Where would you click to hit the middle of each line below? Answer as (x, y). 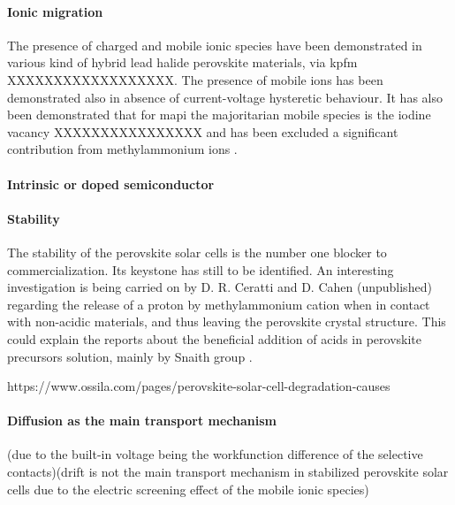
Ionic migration (55, 11)
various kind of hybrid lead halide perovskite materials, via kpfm (182, 62)
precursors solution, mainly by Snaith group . (130, 356)
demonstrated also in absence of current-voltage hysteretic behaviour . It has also (225, 97)
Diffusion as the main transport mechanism (142, 421)
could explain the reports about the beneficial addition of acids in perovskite (215, 338)
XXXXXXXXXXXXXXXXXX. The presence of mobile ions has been (195, 79)
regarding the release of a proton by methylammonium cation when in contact (219, 304)
